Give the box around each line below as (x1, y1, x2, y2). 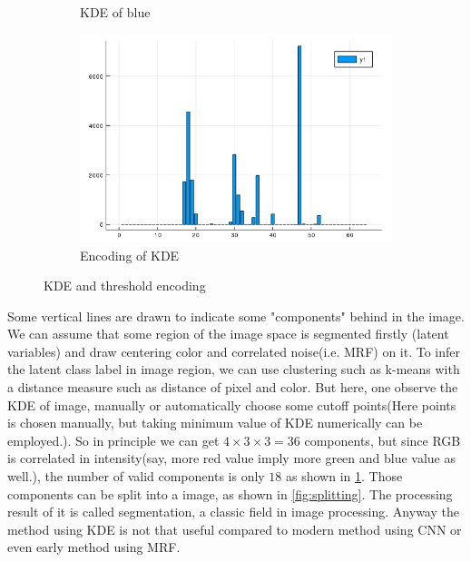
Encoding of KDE (80, 245, 180, 264)
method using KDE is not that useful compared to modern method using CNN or (7, 519, 462, 538)
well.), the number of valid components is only (7, 467, 265, 486)
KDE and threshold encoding (44, 276, 206, 295)
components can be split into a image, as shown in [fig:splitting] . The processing (7, 484, 453, 503)
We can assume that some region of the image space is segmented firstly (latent (7, 324, 449, 343)
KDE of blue (80, 3, 151, 21)
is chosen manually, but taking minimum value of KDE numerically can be (7, 413, 423, 432)
